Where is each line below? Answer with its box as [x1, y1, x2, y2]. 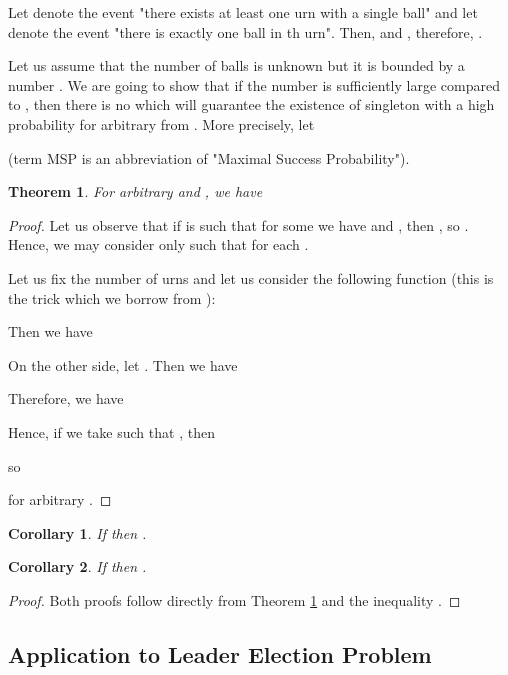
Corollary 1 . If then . [8, 522, 147, 543]
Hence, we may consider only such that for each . [8, 234, 309, 255]
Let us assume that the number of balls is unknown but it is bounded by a [8, 55, 465, 76]
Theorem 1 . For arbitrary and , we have [8, 181, 263, 202]
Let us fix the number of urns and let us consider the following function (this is [8, 267, 494, 288]
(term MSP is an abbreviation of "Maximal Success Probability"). [8, 147, 410, 168]
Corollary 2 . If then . [8, 556, 147, 577]
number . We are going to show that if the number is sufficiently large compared [8, 74, 500, 95]
